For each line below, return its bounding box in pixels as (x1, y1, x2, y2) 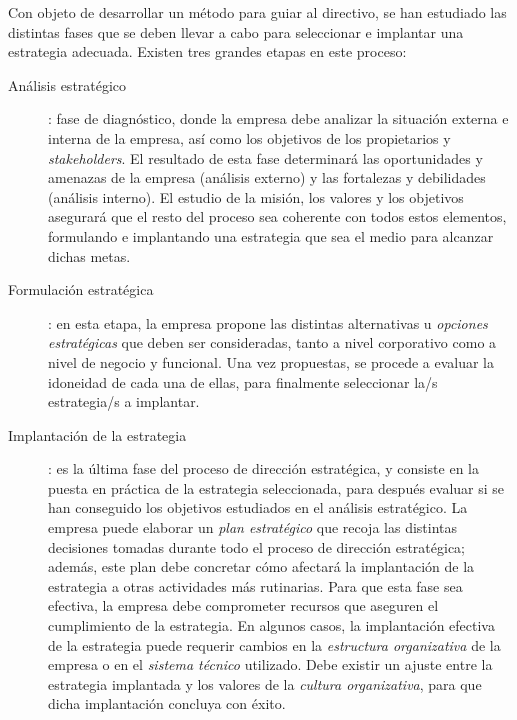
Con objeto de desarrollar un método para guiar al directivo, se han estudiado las (8, 2, 507, 22)
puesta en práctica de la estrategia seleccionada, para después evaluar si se (48, 477, 505, 498)
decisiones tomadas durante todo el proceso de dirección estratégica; (48, 536, 466, 557)
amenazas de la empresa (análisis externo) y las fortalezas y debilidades (48, 167, 486, 188)
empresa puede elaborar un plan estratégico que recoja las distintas (48, 517, 458, 538)
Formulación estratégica (8, 279, 154, 300)
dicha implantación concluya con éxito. (48, 693, 286, 714)
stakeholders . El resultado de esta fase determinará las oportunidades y (48, 147, 483, 168)
